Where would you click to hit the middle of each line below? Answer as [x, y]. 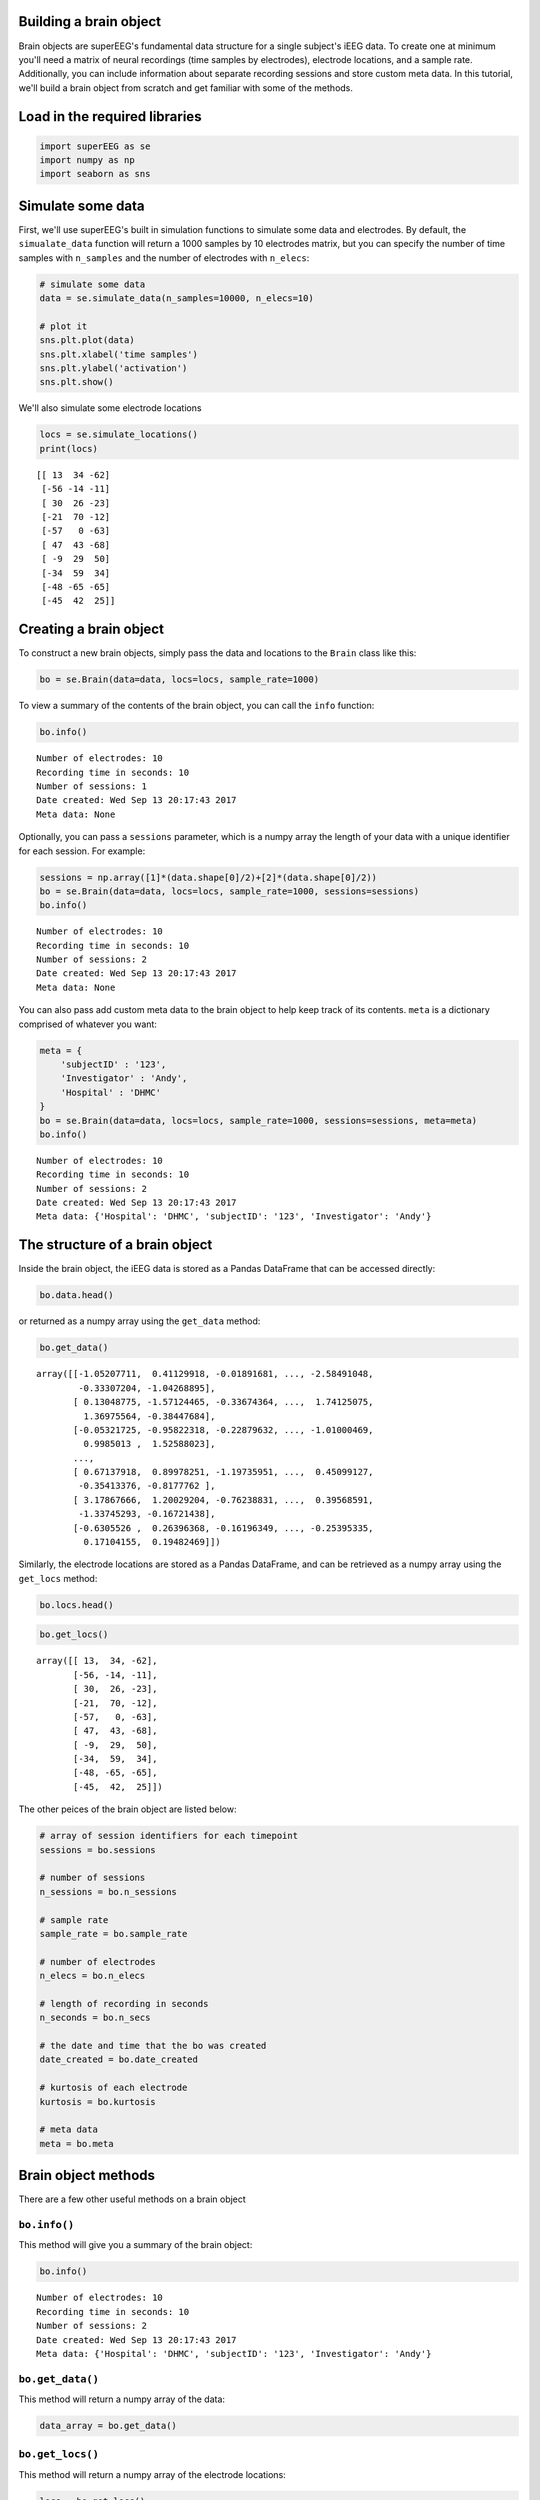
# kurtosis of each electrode [113, 2088]
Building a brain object [90, 21]
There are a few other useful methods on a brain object [132, 2199]
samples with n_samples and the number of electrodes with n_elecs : [164, 257]
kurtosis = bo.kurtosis [98, 2101]
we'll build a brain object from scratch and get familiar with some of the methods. [186, 87]
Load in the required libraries [110, 116]
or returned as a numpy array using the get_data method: [139, 1321]
